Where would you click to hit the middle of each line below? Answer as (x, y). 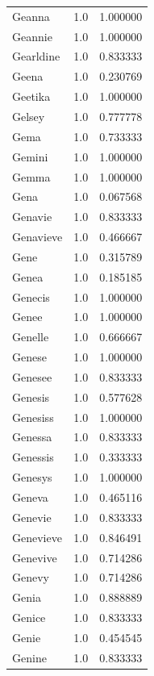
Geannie (32, 36)
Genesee (32, 376)
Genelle (31, 337)
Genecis (31, 296)
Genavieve (37, 237)
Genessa (32, 437)
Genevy (31, 577)
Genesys (32, 477)
